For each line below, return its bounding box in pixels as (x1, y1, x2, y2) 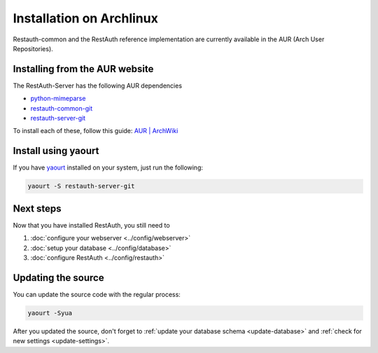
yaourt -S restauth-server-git (27, 182, 136, 191)
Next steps (13, 202, 62, 214)
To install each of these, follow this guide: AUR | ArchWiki (13, 127, 178, 135)
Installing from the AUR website (13, 63, 154, 75)
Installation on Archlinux (13, 11, 159, 26)
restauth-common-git (30, 104, 93, 112)
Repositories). (13, 44, 54, 53)
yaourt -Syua (27, 309, 73, 317)
